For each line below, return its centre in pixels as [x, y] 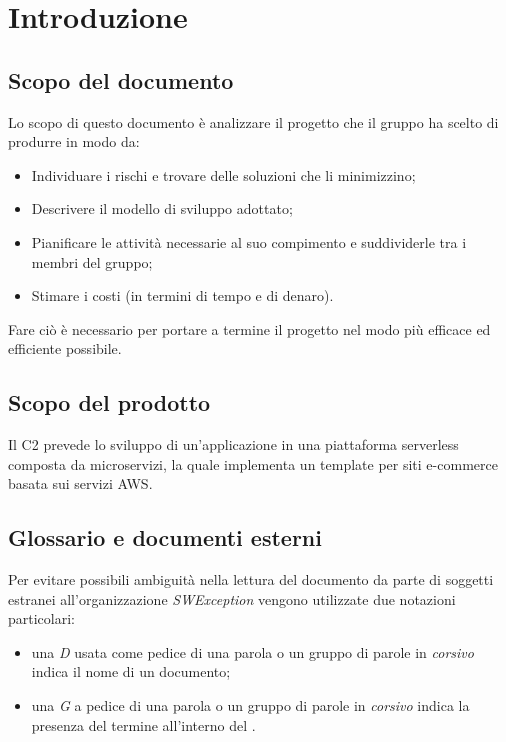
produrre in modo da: [74, 141]
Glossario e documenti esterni [165, 537]
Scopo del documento [121, 79]
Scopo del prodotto [109, 402]
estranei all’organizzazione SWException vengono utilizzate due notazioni [232, 598]
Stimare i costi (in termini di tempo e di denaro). [182, 295]
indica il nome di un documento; [131, 671]
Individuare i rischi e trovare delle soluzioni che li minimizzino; [223, 174]
